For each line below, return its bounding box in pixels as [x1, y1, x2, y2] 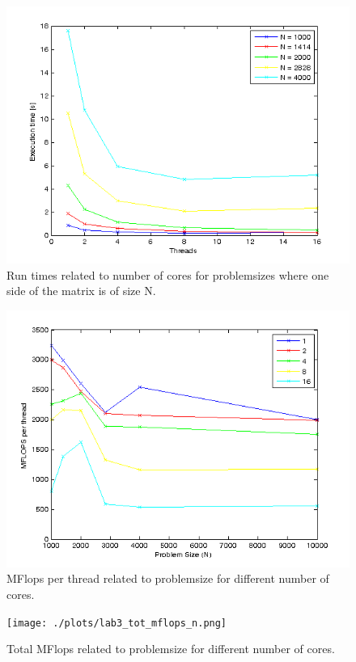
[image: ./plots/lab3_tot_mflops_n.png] [6, 617, 227, 629]
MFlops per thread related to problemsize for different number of [6, 570, 329, 587]
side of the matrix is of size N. [6, 282, 156, 299]
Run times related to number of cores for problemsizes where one [6, 266, 329, 283]
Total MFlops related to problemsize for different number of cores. [6, 640, 335, 657]
